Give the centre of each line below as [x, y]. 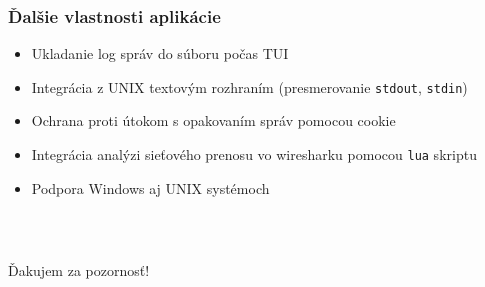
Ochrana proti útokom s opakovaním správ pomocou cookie [213, 120]
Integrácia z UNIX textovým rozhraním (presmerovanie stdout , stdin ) [249, 86]
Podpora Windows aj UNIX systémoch [150, 187]
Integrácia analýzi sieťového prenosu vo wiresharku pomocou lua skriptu [254, 154]
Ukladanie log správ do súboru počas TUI [160, 53]
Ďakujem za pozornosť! [79, 269]
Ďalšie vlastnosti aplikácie [114, 15]
